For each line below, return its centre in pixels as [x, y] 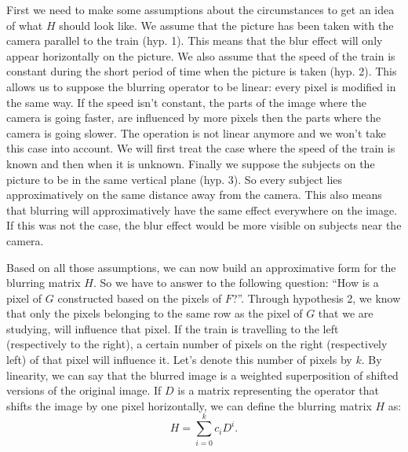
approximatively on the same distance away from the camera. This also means [194, 195]
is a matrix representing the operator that [278, 390]
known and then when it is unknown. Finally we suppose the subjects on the [191, 163]
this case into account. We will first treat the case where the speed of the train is [201, 148]
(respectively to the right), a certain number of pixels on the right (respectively [197, 344]
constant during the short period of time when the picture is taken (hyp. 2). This [202, 71]
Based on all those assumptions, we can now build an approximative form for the [201, 267]
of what [25, 25]
